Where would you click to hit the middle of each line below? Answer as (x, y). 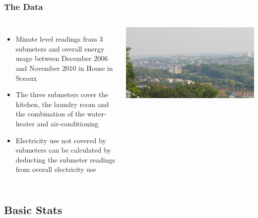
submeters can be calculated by (63, 150)
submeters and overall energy (60, 48)
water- (97, 114)
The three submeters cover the (62, 94)
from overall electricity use (56, 169)
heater (25, 123)
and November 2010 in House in (64, 68)
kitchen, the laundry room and (62, 104)
